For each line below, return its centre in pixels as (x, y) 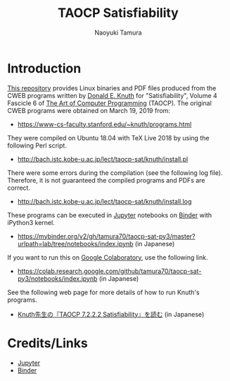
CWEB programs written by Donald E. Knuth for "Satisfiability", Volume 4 (113, 95)
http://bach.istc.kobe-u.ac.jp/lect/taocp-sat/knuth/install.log (104, 201)
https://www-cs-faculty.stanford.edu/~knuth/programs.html (104, 124)
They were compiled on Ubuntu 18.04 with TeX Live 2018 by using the (108, 138)
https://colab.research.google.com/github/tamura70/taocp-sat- (109, 271)
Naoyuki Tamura (118, 32)
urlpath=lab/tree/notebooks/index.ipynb (75, 243)
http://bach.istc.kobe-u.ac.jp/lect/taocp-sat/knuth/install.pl (103, 159)
